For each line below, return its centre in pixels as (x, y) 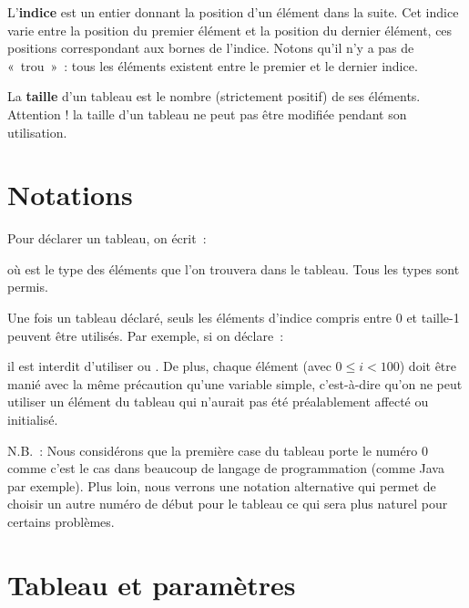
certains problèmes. (61, 521)
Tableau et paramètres (152, 584)
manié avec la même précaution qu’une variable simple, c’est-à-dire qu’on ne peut (235, 383)
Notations (70, 195)
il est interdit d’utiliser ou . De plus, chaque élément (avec (169, 366)
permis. (28, 287)
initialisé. (33, 420)
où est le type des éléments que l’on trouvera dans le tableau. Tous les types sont (234, 268)
